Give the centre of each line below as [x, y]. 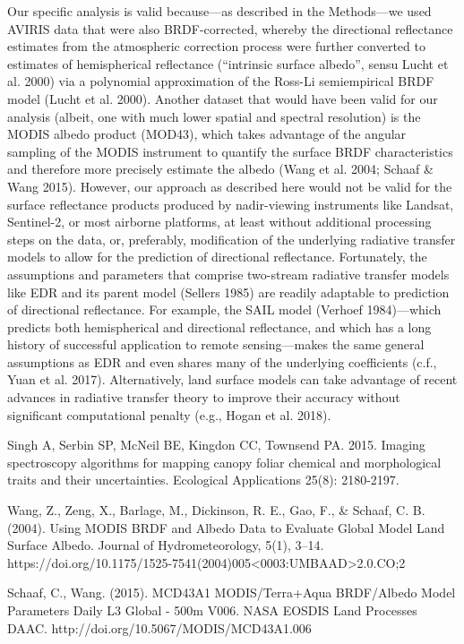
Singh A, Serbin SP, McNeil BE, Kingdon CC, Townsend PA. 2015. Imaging [216, 445]
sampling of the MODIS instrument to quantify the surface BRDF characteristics [230, 151]
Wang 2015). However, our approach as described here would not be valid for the [230, 186]
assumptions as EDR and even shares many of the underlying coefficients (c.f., [222, 361]
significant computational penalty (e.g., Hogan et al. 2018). [169, 414]
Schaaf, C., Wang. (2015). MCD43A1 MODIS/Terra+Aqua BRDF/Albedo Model [232, 592]
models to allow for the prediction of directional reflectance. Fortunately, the [217, 257]
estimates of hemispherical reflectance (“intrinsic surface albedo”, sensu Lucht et [228, 63]
